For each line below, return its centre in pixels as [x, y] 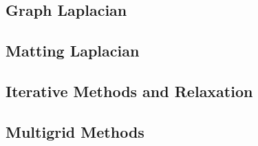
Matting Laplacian [73, 51]
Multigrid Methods [75, 131]
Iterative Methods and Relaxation [129, 91]
